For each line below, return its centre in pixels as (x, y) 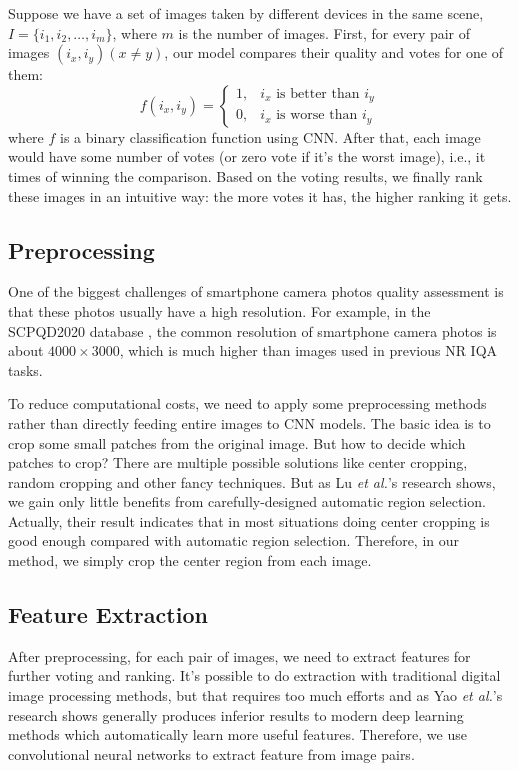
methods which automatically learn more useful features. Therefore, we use (237, 734)
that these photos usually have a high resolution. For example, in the (219, 310)
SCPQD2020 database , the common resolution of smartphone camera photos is (252, 330)
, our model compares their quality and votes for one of (333, 52)
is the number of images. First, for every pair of (324, 32)
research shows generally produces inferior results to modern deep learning (236, 714)
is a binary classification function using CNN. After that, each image (270, 136)
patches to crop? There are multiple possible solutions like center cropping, (238, 462)
